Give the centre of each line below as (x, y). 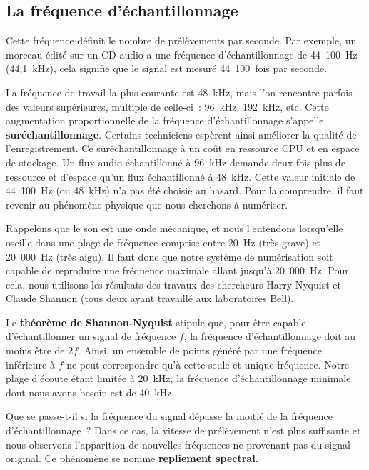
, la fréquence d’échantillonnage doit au (270, 336)
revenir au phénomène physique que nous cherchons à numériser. (147, 204)
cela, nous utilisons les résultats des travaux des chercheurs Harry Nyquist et (173, 284)
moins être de (35, 350)
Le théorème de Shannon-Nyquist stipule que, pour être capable (156, 322)
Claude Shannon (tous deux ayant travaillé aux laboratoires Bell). (150, 298)
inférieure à (30, 364)
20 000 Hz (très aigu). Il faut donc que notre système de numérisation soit (170, 256)
